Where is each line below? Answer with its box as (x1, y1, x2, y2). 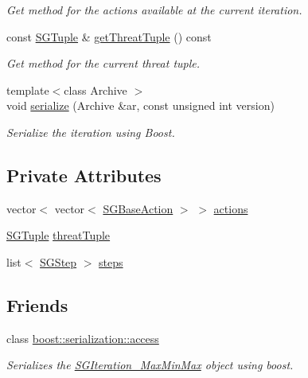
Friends (6, 292, 68, 317)
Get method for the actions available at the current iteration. (6, 2, 302, 18)
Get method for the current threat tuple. (6, 55, 201, 72)
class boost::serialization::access (6, 329, 159, 346)
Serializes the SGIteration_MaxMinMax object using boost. (6, 357, 294, 373)
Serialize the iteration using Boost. (6, 123, 175, 140)
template (6, 81, 49, 98)
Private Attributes (6, 162, 162, 187)
